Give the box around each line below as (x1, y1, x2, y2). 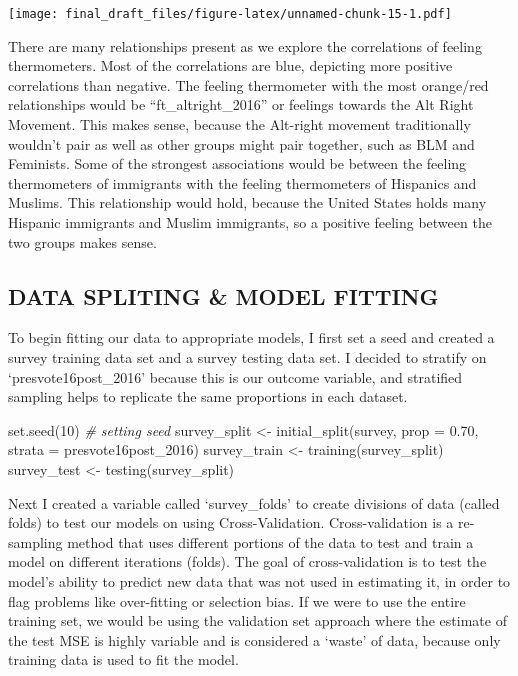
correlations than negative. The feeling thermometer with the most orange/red (8, 74, 489, 95)
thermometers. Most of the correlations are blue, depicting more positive (8, 55, 453, 76)
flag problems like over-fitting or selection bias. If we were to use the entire (8, 590, 466, 611)
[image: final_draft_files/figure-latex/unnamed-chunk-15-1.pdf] (8, 7, 452, 21)
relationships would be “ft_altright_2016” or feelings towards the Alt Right (8, 94, 474, 115)
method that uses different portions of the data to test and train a (67, 531, 474, 552)
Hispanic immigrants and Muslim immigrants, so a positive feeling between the (8, 212, 492, 232)
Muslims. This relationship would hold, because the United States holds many (8, 192, 487, 213)
